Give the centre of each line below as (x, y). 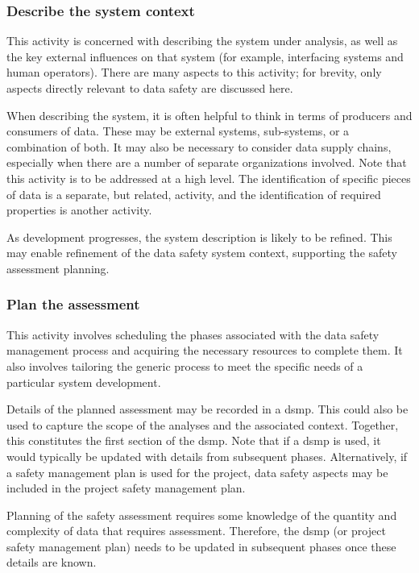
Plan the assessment (73, 304)
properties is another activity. (79, 210)
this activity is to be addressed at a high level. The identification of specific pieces (209, 178)
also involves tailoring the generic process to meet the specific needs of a (185, 365)
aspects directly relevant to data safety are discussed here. (150, 88)
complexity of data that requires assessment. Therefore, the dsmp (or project (196, 531)
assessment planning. (58, 268)
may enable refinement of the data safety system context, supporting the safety (202, 253)
